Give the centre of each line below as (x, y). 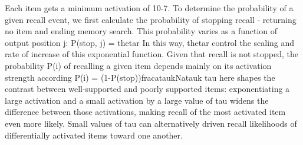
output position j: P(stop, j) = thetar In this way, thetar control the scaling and (150, 42)
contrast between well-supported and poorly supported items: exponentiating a (147, 89)
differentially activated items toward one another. (94, 135)
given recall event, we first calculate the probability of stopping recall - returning (151, 19)
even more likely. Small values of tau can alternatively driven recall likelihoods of (151, 123)
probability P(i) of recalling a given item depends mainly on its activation (138, 65)
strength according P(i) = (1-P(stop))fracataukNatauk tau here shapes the (140, 77)
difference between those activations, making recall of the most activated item (145, 112)
